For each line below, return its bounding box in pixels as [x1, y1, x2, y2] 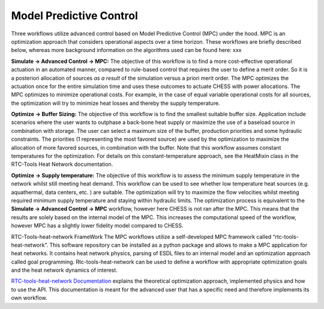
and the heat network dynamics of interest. [11, 266, 118, 274]
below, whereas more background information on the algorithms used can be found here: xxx [11, 47, 242, 54]
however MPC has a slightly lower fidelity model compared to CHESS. [11, 222, 184, 229]
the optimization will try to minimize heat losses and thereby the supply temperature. [11, 99, 220, 107]
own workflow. [11, 294, 47, 302]
